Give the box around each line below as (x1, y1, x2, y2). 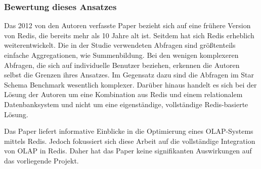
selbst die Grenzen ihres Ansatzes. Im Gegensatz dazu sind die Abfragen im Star (4, 69, 254, 80)
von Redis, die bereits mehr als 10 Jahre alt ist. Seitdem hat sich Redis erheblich (4, 30, 254, 40)
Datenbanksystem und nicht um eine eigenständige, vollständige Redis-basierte (4, 99, 248, 109)
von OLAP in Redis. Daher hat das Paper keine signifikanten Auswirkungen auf (4, 145, 252, 156)
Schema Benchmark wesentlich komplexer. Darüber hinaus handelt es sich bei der (4, 79, 257, 90)
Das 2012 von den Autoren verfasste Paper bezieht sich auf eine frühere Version (4, 20, 251, 31)
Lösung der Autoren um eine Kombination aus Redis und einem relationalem (4, 89, 243, 100)
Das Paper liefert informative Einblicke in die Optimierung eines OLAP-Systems (4, 126, 253, 136)
